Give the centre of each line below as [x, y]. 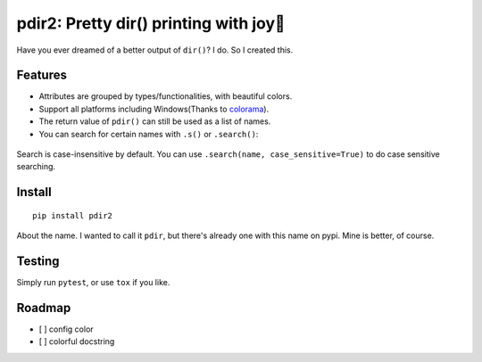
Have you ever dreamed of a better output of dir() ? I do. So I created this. [155, 50]
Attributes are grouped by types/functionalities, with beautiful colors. [166, 96]
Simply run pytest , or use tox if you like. [93, 283]
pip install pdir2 [73, 215]
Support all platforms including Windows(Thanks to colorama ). [154, 109]
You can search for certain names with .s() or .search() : [149, 134]
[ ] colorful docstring [77, 341]
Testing [38, 262]
